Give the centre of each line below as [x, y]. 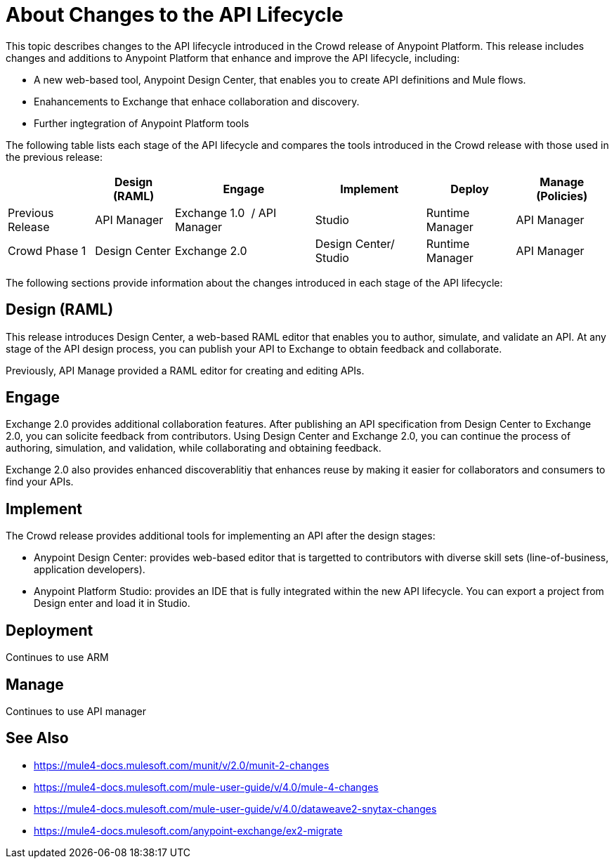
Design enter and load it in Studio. [112, 603]
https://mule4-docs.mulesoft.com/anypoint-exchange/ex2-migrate [188, 830]
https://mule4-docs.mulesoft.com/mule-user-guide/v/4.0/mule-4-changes [206, 787]
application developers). [90, 570]
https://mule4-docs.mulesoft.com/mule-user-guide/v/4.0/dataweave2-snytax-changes [235, 809]
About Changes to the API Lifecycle [175, 15]
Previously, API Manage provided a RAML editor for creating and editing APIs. [185, 370]
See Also [37, 738]
